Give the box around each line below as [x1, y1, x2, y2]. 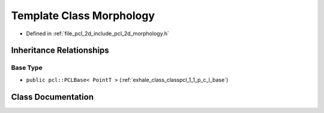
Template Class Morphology [11, 9, 155, 22]
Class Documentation [11, 91, 94, 102]
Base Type [11, 63, 43, 72]
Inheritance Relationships [11, 45, 109, 56]
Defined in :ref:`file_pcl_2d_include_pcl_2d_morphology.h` [26, 30, 169, 37]
